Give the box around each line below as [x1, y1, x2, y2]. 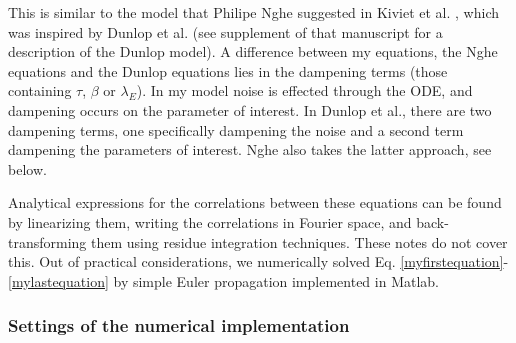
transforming [8, 231, 87, 252]
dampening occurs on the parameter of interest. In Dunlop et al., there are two [8, 99, 492, 120]
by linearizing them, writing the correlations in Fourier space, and [8, 211, 412, 232]
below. [8, 158, 47, 179]
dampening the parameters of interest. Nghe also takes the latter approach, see [8, 139, 492, 160]
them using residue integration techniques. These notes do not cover [91, 231, 508, 252]
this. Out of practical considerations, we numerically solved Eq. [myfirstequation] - [8, 251, 509, 272]
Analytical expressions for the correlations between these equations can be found [8, 192, 502, 213]
